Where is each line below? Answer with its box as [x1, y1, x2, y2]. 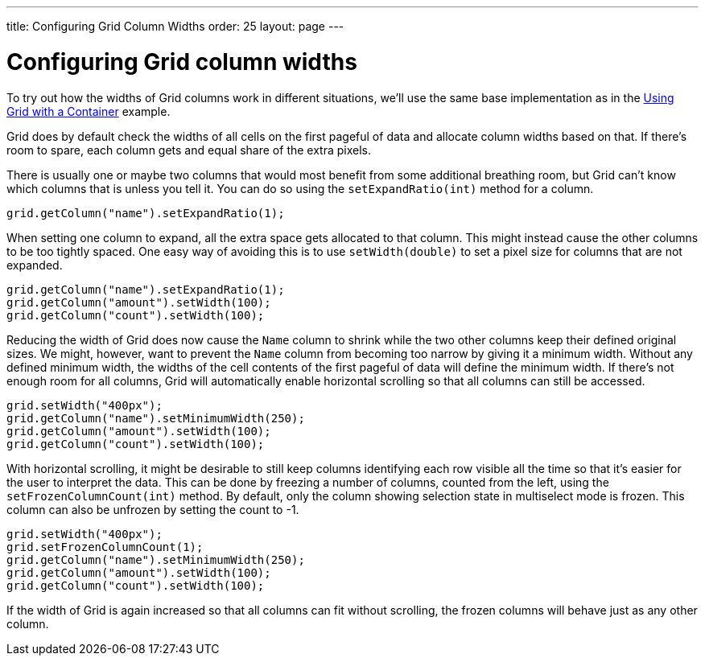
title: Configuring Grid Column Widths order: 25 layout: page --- [6, 19, 344, 33]
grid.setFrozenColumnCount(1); [6, 540, 204, 553]
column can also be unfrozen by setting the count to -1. [6, 502, 299, 516]
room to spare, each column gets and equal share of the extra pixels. [6, 142, 372, 157]
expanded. [6, 257, 63, 272]
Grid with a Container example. [6, 104, 171, 118]
